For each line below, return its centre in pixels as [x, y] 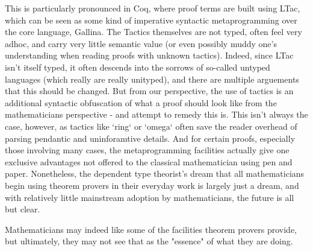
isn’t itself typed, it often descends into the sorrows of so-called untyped [138, 67]
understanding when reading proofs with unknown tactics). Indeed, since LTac [149, 55]
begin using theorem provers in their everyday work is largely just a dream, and [152, 185]
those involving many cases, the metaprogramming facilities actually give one [147, 150]
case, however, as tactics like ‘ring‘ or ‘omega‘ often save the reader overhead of [151, 126]
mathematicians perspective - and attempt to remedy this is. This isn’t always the [156, 114]
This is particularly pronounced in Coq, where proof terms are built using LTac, [153, 8]
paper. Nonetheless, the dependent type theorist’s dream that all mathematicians [155, 173]
